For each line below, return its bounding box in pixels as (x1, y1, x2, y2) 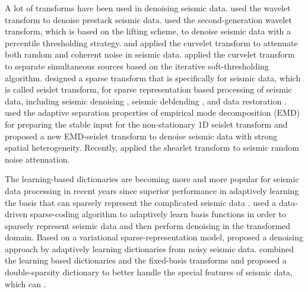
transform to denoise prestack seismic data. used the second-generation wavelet (5, 13, 293, 26)
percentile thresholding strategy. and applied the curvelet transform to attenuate (5, 36, 298, 49)
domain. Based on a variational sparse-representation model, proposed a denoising (5, 231, 303, 243)
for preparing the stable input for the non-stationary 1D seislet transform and (5, 118, 288, 130)
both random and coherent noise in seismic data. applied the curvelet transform (5, 48, 295, 61)
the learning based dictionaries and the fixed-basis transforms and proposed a (5, 254, 287, 266)
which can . (5, 277, 46, 290)
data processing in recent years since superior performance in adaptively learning (5, 184, 299, 196)
